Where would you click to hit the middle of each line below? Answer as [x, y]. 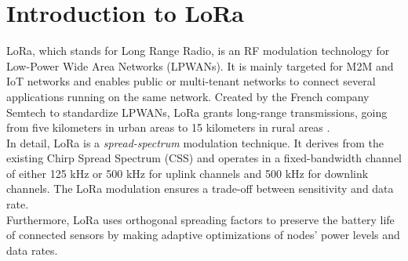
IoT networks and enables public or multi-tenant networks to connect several [191, 81]
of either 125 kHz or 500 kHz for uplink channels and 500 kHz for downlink [188, 173]
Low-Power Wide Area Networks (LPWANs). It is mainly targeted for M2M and [200, 65]
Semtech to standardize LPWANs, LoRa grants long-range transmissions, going [197, 112]
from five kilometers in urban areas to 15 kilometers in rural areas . [168, 127]
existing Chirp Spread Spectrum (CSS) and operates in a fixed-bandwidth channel [204, 158]
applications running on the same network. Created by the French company [188, 96]
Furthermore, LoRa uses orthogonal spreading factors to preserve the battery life [200, 219]
